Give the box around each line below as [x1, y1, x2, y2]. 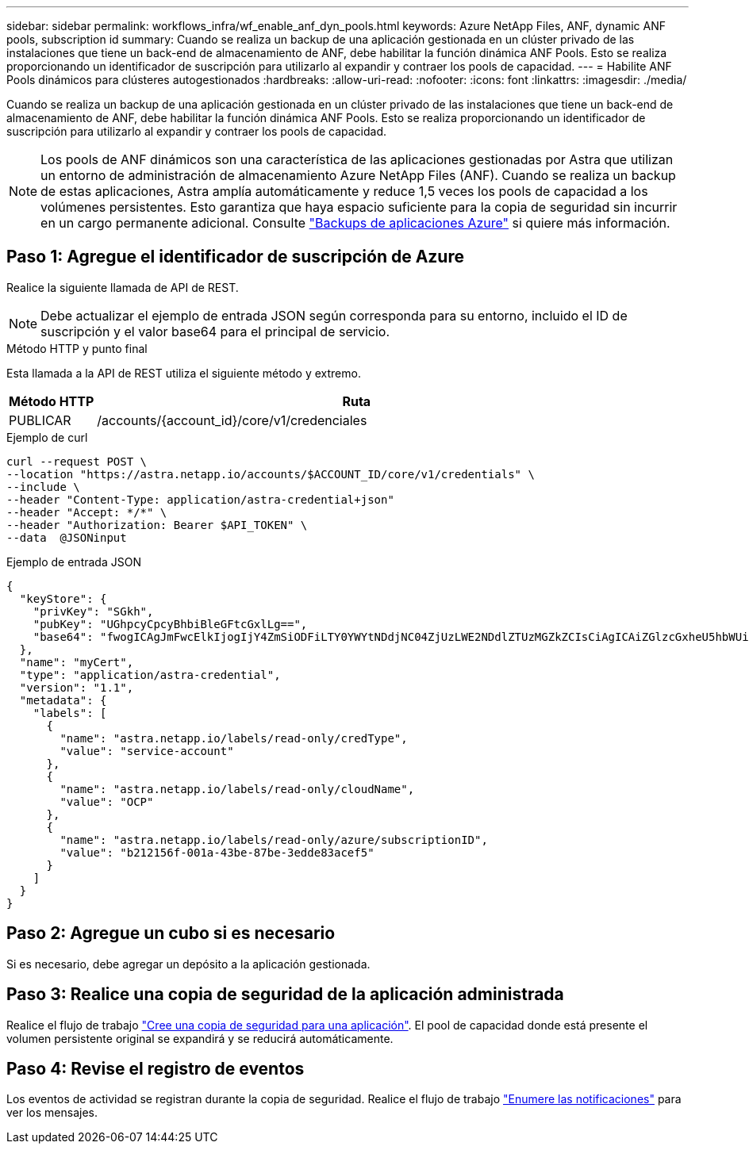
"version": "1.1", [19, 680, 134, 694]
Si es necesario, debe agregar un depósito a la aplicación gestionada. [6, 956, 371, 971]
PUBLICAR [9, 412, 71, 428]
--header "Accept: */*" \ [6, 505, 167, 519]
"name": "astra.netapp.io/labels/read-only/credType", [60, 731, 408, 745]
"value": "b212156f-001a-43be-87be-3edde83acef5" [60, 845, 374, 859]
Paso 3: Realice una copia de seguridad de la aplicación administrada [6, 984, 564, 1005]
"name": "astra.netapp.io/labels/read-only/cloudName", [60, 782, 415, 795]
